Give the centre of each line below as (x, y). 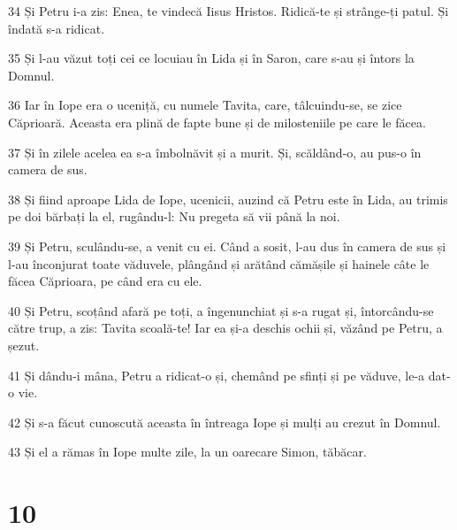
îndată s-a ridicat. (57, 28)
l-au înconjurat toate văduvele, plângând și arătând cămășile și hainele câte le (219, 263)
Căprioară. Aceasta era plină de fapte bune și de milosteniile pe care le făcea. (217, 122)
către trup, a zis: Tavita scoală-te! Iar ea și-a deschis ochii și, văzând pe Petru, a (225, 328)
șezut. (24, 345)
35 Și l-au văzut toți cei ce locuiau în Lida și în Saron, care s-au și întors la (211, 58)
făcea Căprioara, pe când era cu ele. (105, 281)
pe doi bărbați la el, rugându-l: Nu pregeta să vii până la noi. (174, 216)
